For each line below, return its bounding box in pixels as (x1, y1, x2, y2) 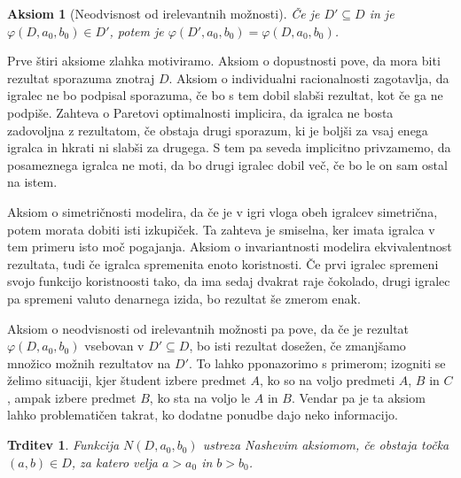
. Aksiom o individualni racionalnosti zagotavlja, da (168, 68, 449, 87)
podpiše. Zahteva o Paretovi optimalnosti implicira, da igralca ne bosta (7, 103, 394, 121)
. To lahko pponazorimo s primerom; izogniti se (188, 353, 446, 372)
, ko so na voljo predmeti (259, 371, 395, 389)
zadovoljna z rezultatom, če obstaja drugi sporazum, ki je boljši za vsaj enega (7, 120, 428, 139)
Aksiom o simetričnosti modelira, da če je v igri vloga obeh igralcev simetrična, (7, 202, 438, 220)
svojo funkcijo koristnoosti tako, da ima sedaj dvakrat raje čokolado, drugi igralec (7, 272, 450, 290)
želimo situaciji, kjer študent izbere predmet (7, 371, 246, 389)
